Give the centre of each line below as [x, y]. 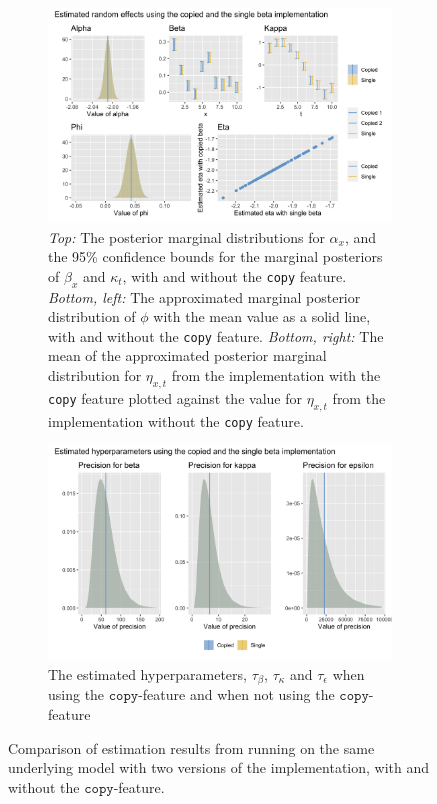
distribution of [92, 316]
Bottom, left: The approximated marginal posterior [204, 296]
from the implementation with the [276, 375]
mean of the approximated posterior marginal [187, 355]
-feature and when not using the [236, 694]
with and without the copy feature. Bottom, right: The [216, 335]
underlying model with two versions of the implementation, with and [219, 767]
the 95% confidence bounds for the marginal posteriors [215, 256]
